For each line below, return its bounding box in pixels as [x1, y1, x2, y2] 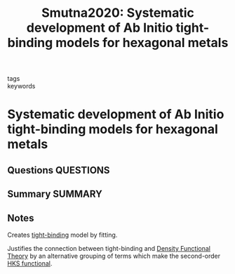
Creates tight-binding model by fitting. [7, 230, 118, 239]
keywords [7, 82, 36, 91]
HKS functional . [7, 259, 53, 268]
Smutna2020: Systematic [41, 5, 194, 21]
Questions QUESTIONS [7, 164, 110, 176]
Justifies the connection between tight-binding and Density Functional [7, 244, 211, 252]
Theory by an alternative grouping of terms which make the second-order [7, 252, 221, 260]
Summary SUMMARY [7, 188, 103, 200]
